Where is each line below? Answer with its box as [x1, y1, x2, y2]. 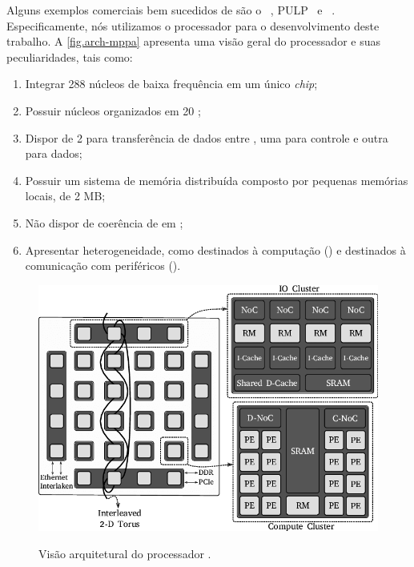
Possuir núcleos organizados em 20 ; [25, 102, 201, 119]
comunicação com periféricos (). [25, 257, 181, 274]
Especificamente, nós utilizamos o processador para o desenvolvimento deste [6, 17, 380, 34]
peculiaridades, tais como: [6, 48, 133, 65]
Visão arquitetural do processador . [38, 545, 211, 561]
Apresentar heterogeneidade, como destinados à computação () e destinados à [25, 241, 406, 258]
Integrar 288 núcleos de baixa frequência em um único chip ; [25, 75, 318, 92]
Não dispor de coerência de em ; [25, 214, 183, 231]
